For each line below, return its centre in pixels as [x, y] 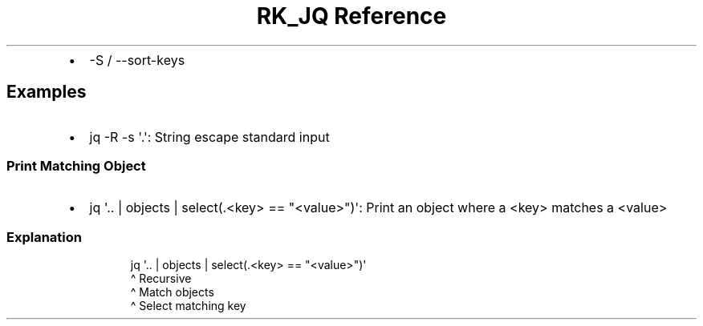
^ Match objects [172, 292]
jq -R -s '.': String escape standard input [209, 137]
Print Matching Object [76, 165]
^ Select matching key [188, 306]
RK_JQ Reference [351, 16]
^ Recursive [161, 279]
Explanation [44, 237]
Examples [47, 92]
